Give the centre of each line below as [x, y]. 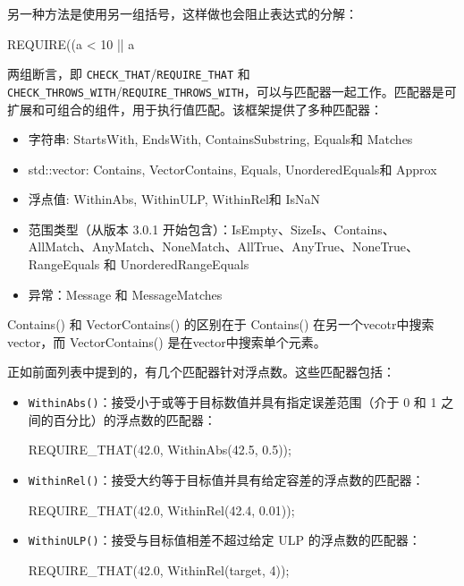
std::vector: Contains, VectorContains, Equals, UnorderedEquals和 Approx [232, 169]
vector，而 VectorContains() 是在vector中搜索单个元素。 [167, 341]
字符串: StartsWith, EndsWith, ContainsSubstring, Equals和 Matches [220, 139]
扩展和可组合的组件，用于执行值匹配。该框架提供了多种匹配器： [195, 109]
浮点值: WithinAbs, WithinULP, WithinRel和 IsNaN [174, 199]
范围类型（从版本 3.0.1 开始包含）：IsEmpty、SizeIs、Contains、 [211, 229]
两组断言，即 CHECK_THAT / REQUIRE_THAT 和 [129, 74]
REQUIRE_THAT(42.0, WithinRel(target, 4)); [159, 569]
